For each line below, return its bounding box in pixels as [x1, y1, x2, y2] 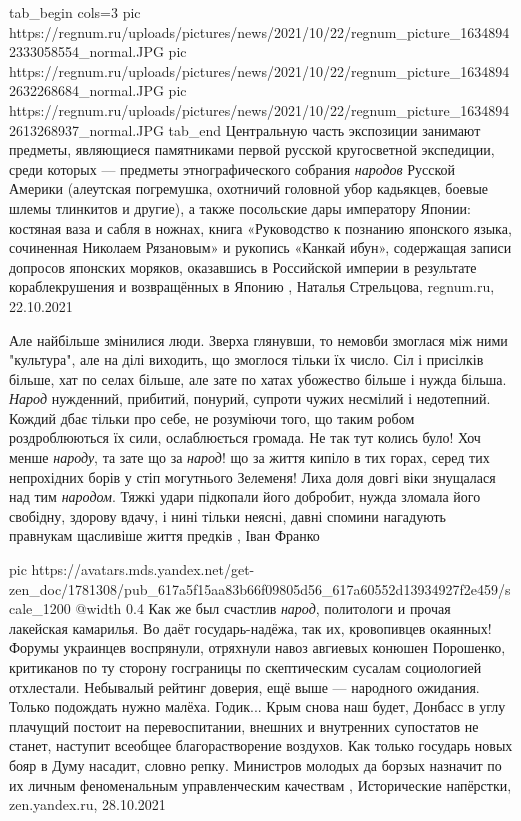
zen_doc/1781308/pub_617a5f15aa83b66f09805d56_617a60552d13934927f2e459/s [9, 578, 511, 599]
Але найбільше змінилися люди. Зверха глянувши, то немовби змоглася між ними [9, 329, 508, 350]
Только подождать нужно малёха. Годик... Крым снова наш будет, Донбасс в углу [9, 696, 506, 717]
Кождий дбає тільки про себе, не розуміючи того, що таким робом [9, 407, 415, 428]
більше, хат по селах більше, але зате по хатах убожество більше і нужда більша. [9, 368, 507, 389]
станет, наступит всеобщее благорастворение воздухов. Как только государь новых [9, 735, 513, 756]
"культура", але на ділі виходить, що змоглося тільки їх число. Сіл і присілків [9, 349, 484, 370]
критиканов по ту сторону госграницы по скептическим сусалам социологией [9, 657, 482, 677]
